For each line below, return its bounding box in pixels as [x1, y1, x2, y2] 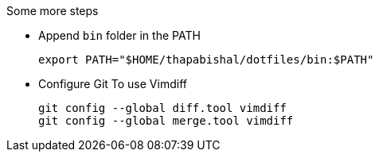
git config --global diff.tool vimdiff [38, 102, 287, 114]
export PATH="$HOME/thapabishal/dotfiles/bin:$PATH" [38, 53, 374, 66]
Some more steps [6, 4, 99, 17]
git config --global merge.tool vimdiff [38, 114, 294, 127]
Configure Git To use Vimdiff [38, 77, 187, 91]
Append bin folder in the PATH [38, 29, 201, 42]
